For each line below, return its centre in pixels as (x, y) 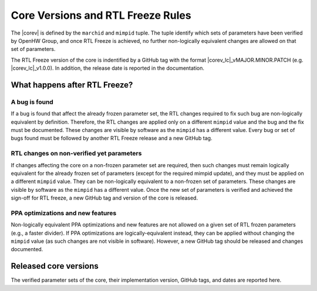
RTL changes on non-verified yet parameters (76, 154)
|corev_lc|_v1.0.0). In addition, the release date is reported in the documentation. (108, 68)
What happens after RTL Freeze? (72, 85)
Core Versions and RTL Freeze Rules (101, 15)
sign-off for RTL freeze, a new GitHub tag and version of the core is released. (104, 198)
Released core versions (55, 266)
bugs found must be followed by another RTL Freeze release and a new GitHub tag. (112, 138)
